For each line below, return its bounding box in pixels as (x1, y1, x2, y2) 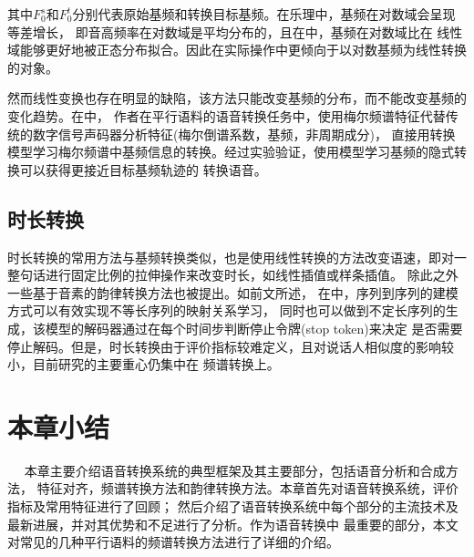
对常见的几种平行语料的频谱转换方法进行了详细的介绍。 (7, 532, 339, 552)
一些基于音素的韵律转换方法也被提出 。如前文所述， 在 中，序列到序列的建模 (7, 283, 459, 302)
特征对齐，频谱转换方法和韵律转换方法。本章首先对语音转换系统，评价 (36, 479, 459, 498)
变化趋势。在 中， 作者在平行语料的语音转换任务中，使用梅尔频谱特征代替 (7, 106, 446, 125)
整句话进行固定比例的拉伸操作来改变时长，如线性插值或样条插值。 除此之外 (7, 265, 459, 284)
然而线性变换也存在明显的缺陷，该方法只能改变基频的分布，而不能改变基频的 (7, 88, 467, 108)
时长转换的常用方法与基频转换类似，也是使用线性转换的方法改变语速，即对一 (7, 247, 467, 266)
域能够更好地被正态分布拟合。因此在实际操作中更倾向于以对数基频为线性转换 (7, 40, 467, 59)
